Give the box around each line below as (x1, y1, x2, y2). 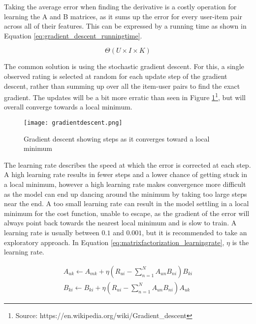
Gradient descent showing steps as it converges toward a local (24, 133, 210, 144)
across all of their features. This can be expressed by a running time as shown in (4, 21, 247, 31)
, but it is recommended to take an (142, 227, 247, 237)
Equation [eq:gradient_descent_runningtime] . (4, 30, 142, 40)
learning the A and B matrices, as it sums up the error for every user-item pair (4, 11, 242, 21)
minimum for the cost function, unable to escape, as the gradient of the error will (4, 208, 250, 218)
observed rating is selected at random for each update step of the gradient (4, 71, 227, 81)
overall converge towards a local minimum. (4, 102, 132, 112)
